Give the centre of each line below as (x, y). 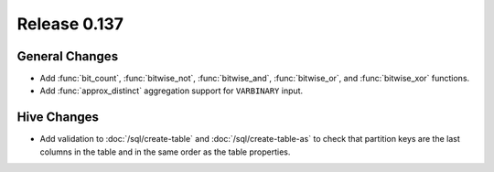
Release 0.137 (70, 24)
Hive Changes (58, 118)
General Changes (68, 56)
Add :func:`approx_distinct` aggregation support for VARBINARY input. (172, 91)
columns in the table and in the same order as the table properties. (165, 152)
